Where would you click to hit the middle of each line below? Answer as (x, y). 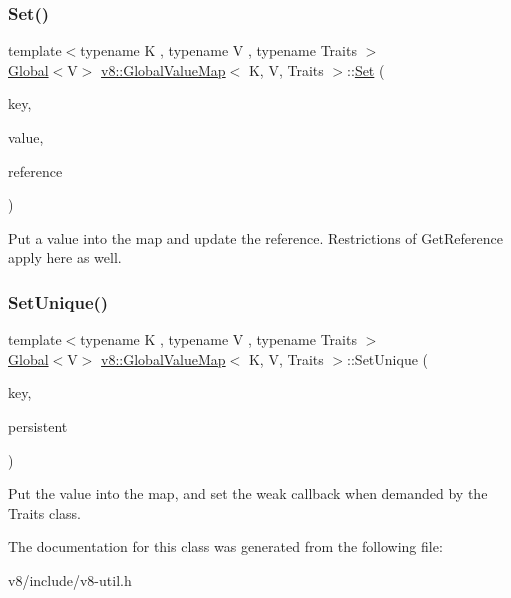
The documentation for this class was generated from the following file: (225, 546)
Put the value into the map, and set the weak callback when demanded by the (248, 493)
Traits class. (44, 512)
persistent (38, 425)
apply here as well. (65, 257)
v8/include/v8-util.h (70, 579)
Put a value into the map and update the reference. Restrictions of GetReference (255, 237)
